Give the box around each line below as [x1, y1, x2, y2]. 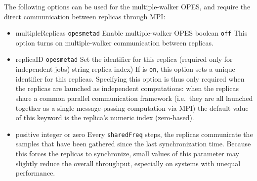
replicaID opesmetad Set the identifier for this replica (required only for [15, 54, 233, 64]
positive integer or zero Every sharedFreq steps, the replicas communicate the [15, 129, 253, 139]
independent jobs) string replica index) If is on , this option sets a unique [15, 64, 235, 74]
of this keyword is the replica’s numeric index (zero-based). [15, 112, 194, 123]
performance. [15, 168, 55, 178]
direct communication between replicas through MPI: [4, 11, 166, 21]
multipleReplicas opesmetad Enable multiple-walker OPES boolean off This [15, 28, 248, 38]
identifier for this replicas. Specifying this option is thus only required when [15, 73, 245, 84]
